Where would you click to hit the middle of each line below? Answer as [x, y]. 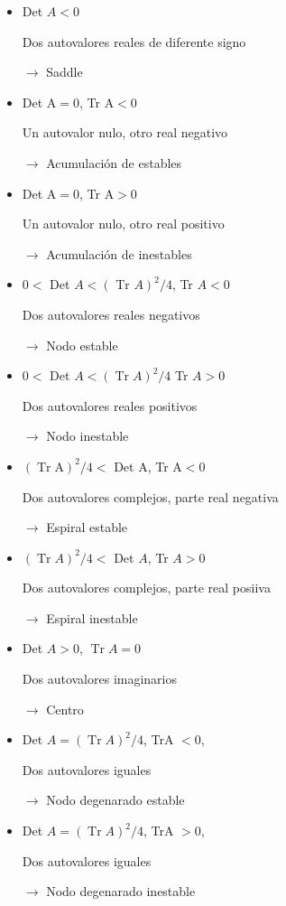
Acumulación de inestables [119, 253]
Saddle [65, 72]
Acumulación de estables [114, 162]
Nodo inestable [88, 436]
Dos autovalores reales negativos [111, 314]
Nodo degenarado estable [115, 800]
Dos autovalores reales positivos [110, 405]
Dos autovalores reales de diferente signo [134, 41]
